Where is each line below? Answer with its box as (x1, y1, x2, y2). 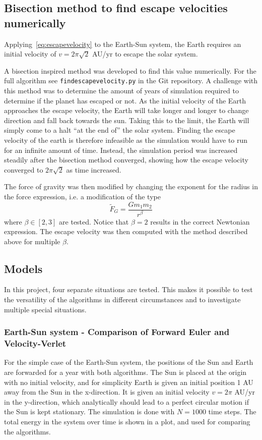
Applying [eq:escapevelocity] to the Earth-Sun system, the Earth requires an (4, 38, 241, 49)
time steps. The (208, 406, 256, 417)
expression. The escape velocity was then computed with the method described (4, 226, 248, 237)
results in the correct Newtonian (150, 216, 250, 227)
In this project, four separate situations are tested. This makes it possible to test (4, 284, 253, 295)
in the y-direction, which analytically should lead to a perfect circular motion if (4, 396, 249, 407)
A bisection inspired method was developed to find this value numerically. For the (4, 65, 256, 76)
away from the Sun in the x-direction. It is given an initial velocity (4, 387, 210, 397)
